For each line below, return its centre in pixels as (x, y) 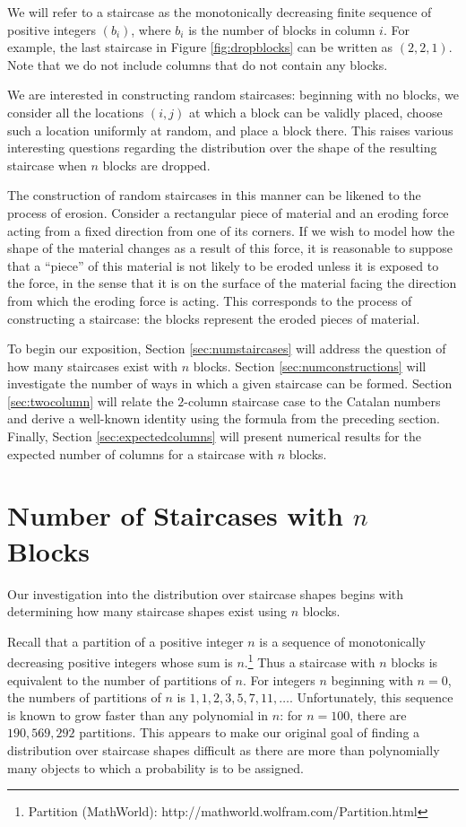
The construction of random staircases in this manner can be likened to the (214, 195)
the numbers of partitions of (84, 697)
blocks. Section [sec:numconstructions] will (310, 366)
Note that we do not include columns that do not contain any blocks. (198, 64)
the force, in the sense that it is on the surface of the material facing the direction (232, 283)
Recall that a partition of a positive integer (125, 641)
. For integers (279, 679)
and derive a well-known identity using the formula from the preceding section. (224, 418)
